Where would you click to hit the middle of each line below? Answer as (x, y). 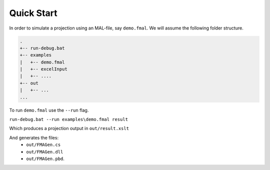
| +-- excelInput (43, 69)
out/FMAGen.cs (43, 145)
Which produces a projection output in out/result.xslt (69, 128)
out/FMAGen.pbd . (45, 158)
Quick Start (33, 13)
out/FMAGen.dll (45, 152)
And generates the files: (34, 137)
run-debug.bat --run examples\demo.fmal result (69, 119)
